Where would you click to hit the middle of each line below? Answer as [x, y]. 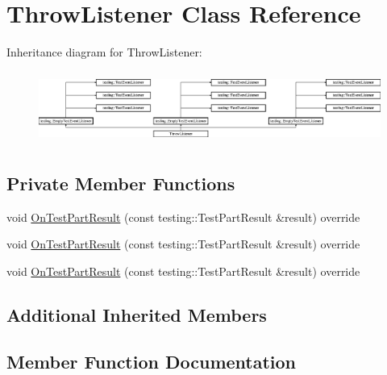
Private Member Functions [121, 183]
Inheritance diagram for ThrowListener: [104, 52]
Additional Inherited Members [137, 314]
